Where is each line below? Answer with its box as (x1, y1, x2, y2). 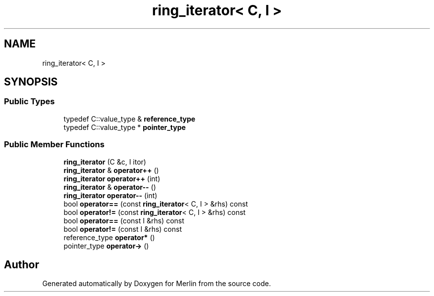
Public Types (4, 96, 55, 107)
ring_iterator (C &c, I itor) (63, 157, 146, 166)
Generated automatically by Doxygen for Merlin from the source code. (42, 279, 271, 288)
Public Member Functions (4, 139, 105, 150)
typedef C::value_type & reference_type (63, 114, 196, 123)
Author (4, 258, 39, 271)
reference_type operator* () (63, 233, 155, 242)
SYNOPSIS (4, 76, 58, 88)
